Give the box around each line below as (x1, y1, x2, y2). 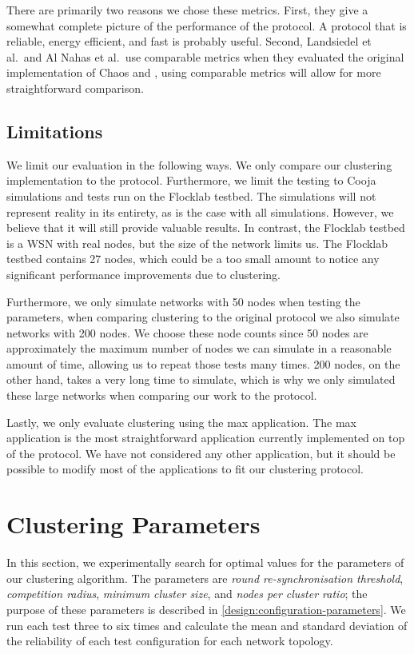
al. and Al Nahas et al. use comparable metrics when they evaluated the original (6, 48, 404, 65)
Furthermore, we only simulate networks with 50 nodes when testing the (6, 293, 360, 309)
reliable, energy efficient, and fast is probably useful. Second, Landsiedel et (6, 33, 372, 50)
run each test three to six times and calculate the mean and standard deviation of (6, 616, 408, 633)
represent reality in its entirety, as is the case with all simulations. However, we (6, 203, 394, 220)
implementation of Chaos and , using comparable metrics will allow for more (6, 64, 381, 81)
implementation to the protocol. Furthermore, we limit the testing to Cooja (6, 172, 376, 189)
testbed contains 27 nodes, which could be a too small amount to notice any (6, 250, 380, 267)
